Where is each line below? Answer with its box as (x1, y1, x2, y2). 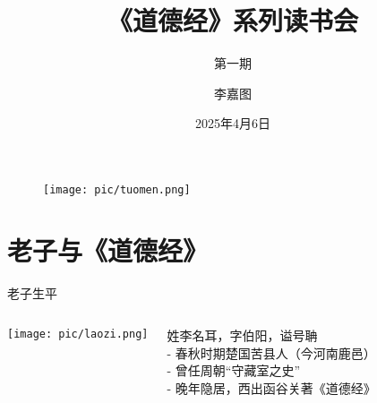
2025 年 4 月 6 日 (195, 114, 270, 133)
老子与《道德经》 (7, 231, 209, 268)
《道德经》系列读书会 (107, 2, 358, 39)
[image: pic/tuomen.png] (43, 183, 191, 196)
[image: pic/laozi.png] (7, 328, 149, 341)
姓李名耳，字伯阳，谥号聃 (167, 326, 318, 345)
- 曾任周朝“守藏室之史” (167, 361, 301, 380)
